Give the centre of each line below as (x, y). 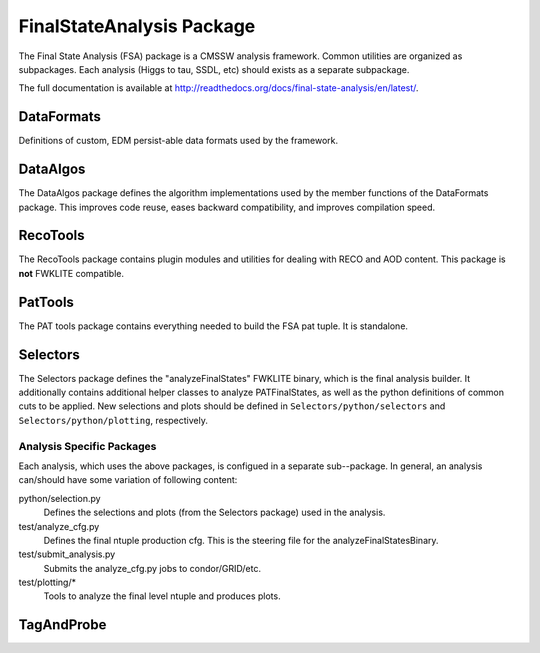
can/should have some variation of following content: (128, 480)
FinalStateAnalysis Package (137, 26)
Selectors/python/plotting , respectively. (113, 420)
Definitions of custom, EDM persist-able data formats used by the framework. (178, 141)
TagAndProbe (62, 625)
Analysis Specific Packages (87, 446)
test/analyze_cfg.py (59, 526)
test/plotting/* (47, 582)
